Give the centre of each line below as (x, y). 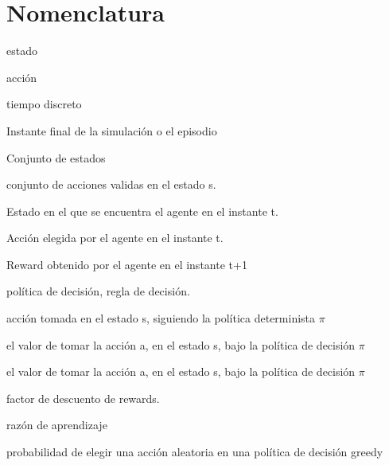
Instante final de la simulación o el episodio (112, 130)
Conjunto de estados (56, 157)
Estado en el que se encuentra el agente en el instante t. (142, 211)
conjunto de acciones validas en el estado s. (111, 184)
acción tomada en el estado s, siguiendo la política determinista (161, 318)
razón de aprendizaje (57, 425)
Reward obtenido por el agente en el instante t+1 (127, 264)
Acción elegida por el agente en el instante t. (115, 238)
